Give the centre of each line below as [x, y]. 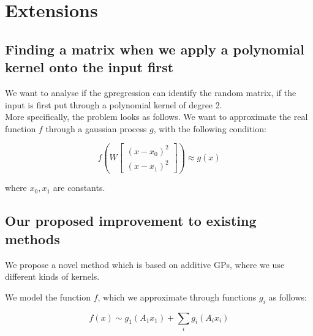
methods [32, 238]
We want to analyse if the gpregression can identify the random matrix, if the [151, 92]
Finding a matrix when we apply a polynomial [155, 49]
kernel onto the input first [89, 67]
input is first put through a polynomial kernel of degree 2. [114, 104]
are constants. [79, 188]
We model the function [48, 297]
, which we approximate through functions [177, 297]
